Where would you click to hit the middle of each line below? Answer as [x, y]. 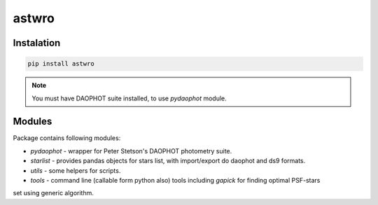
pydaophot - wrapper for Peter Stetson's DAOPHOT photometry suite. [131, 151]
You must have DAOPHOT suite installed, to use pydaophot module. [129, 98]
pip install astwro [61, 64]
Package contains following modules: [67, 138]
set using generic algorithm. [54, 193]
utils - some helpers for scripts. [76, 170]
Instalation [37, 43]
